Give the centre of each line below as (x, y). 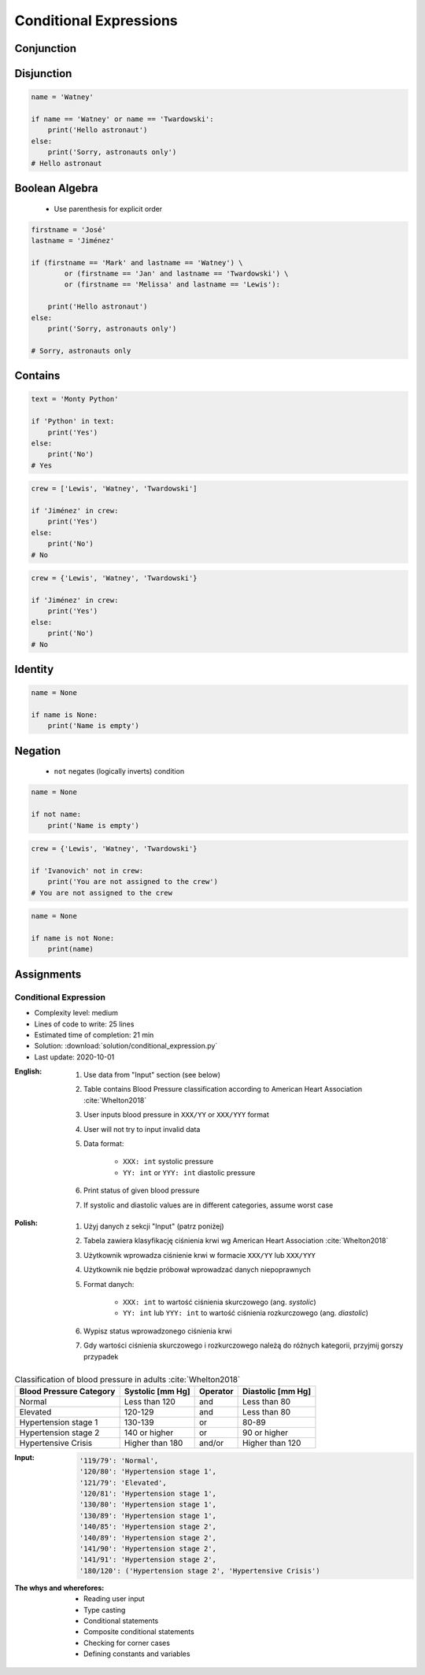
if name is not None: (73, 938)
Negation (38, 751)
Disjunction (43, 74)
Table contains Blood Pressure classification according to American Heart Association (223, 1089)
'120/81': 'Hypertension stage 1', (148, 1494)
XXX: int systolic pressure (168, 1162)
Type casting (105, 1610)
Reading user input (114, 1599)
